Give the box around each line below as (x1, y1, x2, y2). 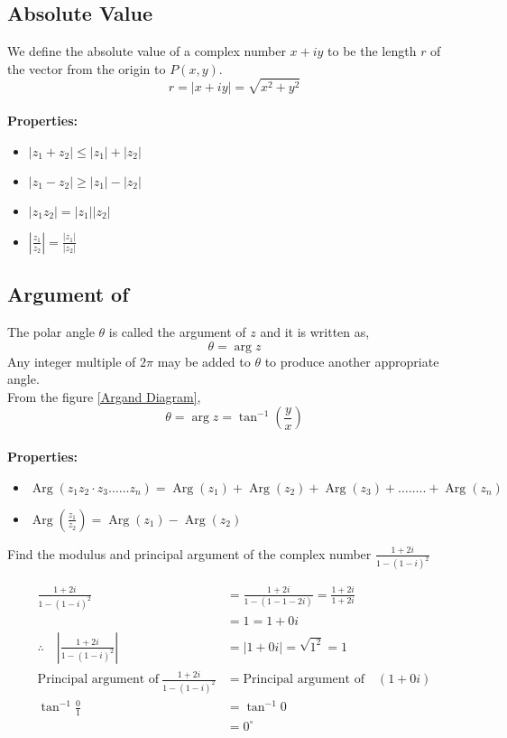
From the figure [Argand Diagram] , (7, 387, 201, 406)
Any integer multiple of (7, 351, 136, 370)
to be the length (327, 42, 417, 61)
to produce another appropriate (264, 351, 439, 370)
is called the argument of (108, 322, 246, 341)
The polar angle (7, 322, 95, 341)
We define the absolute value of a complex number (7, 42, 286, 61)
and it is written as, (260, 322, 370, 341)
